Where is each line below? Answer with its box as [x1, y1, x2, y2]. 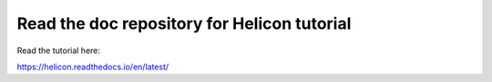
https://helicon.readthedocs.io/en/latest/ [16, 61, 169, 72]
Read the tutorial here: [16, 45, 100, 56]
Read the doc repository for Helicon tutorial [16, 14, 352, 33]
